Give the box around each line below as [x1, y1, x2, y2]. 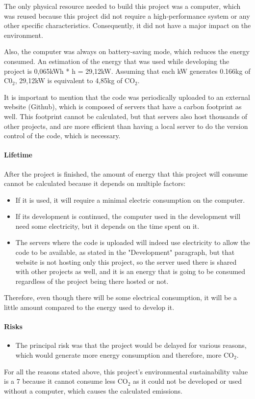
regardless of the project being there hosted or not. [15, 276, 169, 286]
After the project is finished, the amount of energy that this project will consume [4, 168, 248, 179]
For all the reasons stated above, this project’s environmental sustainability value [4, 366, 248, 376]
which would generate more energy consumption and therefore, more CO [15, 350, 234, 360]
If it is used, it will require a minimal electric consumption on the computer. [15, 194, 245, 205]
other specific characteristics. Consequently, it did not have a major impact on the [4, 20, 251, 31]
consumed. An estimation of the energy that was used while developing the [4, 56, 229, 66]
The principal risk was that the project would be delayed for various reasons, [15, 340, 247, 350]
